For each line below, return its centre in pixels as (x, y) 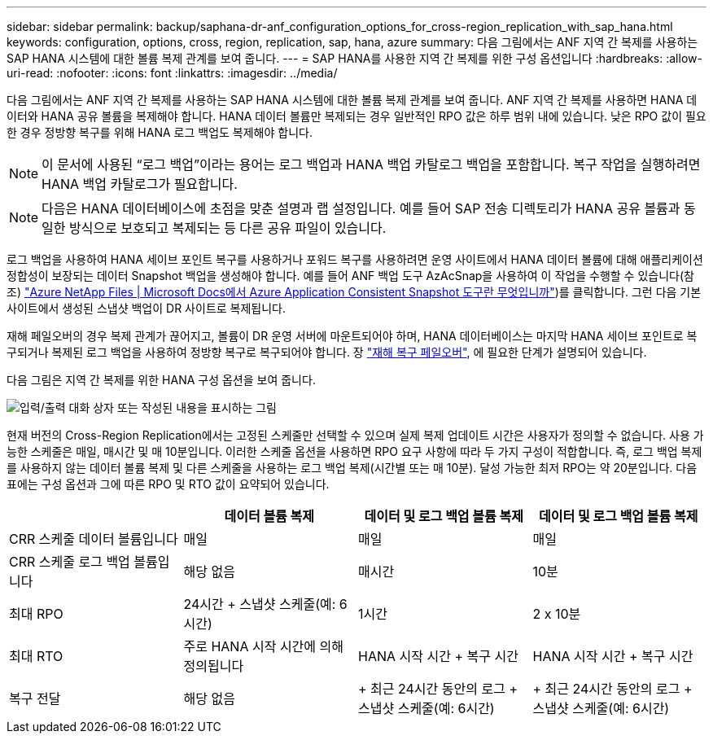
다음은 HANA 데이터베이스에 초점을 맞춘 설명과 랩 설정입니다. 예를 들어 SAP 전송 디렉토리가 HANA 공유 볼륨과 (361, 208)
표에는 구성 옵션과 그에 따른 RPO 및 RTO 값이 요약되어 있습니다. (168, 484)
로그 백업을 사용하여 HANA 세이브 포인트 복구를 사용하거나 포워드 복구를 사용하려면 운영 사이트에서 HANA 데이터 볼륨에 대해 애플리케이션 (355, 259)
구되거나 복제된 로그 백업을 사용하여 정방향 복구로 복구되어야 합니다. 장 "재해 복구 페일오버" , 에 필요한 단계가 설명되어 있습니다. (327, 352)
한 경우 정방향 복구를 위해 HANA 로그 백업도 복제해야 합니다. (160, 132)
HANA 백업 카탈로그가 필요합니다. (140, 184)
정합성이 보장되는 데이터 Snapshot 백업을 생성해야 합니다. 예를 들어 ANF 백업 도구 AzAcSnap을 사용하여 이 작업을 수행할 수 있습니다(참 (350, 276)
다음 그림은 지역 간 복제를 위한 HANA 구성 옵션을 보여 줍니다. (161, 380)
